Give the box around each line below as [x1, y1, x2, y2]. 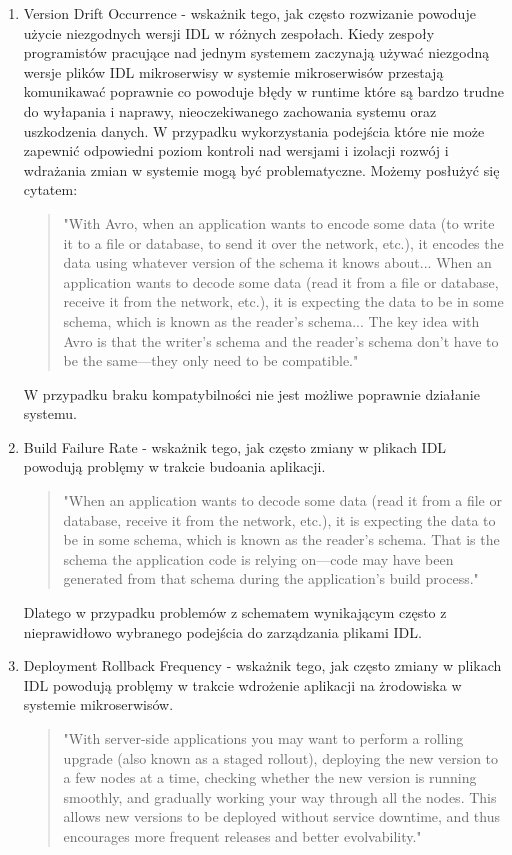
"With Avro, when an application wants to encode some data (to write [63, 212, 495, 233]
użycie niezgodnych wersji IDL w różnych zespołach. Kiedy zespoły [23, 22, 435, 43]
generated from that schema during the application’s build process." [63, 568, 479, 589]
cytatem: [23, 179, 78, 200]
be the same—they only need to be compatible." [63, 350, 359, 371]
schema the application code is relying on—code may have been [63, 548, 454, 569]
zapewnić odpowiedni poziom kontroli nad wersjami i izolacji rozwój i [23, 140, 449, 161]
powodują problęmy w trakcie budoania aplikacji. [23, 456, 326, 477]
